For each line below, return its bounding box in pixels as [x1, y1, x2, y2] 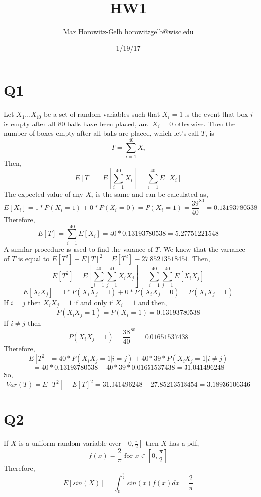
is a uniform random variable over [19, 438, 121, 448]
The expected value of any [4, 188, 83, 199]
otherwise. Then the [175, 118, 236, 128]
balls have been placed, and [67, 118, 150, 128]
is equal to [18, 253, 50, 264]
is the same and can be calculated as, [96, 188, 208, 199]
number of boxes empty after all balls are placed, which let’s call [4, 128, 199, 138]
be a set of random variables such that [43, 109, 160, 119]
